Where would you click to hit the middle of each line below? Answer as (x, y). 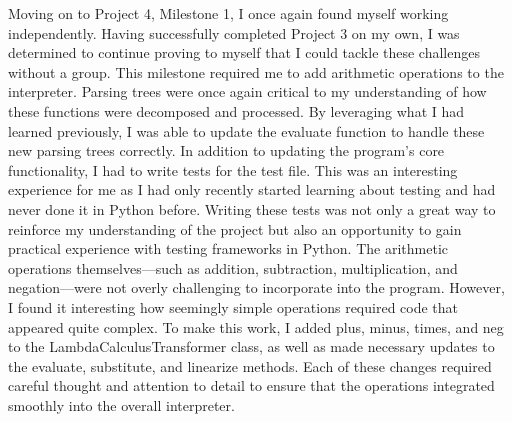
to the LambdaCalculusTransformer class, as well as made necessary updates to (251, 346)
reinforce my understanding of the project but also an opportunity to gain (235, 228)
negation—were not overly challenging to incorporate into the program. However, (256, 287)
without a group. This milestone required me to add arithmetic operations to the (256, 71)
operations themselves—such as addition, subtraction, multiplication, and (233, 267)
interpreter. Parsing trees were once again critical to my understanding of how (247, 91)
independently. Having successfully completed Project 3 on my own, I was (234, 32)
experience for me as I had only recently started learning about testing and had (252, 189)
